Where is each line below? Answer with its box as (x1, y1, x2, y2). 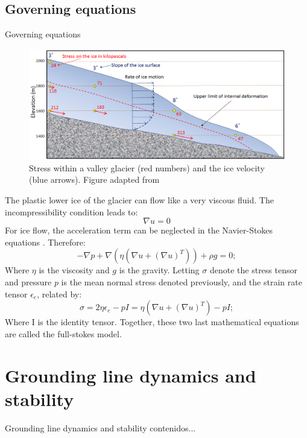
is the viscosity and (39, 264, 110, 276)
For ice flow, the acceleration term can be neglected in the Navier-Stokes (5, 224, 273, 236)
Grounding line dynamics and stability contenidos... (5, 421, 196, 434)
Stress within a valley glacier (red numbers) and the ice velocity (29, 161, 265, 174)
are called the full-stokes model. (5, 327, 122, 340)
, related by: (37, 287, 82, 300)
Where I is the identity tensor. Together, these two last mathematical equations (5, 316, 299, 328)
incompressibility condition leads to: (5, 205, 138, 218)
